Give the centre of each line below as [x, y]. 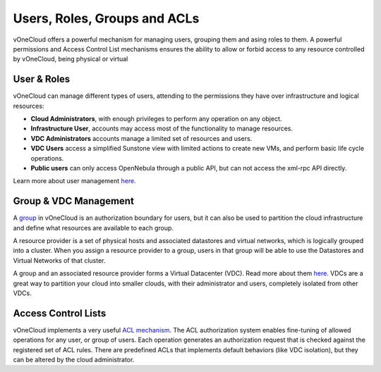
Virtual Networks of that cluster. [59, 260]
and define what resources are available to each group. [93, 228]
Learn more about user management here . [75, 181]
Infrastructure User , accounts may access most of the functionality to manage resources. [162, 129]
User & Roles [42, 79]
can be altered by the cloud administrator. [74, 360]
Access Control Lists [60, 313]
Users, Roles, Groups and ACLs [106, 18]
